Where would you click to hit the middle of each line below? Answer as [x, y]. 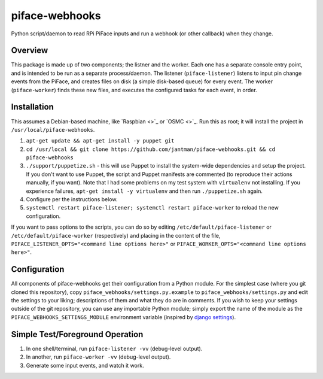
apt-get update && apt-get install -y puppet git [100, 141]
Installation [32, 107]
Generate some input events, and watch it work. [85, 365]
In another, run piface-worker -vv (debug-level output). [98, 357]
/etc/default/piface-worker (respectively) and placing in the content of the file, [116, 235]
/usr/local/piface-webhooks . [53, 129]
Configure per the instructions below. [72, 199]
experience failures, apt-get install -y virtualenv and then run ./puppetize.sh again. [144, 191]
